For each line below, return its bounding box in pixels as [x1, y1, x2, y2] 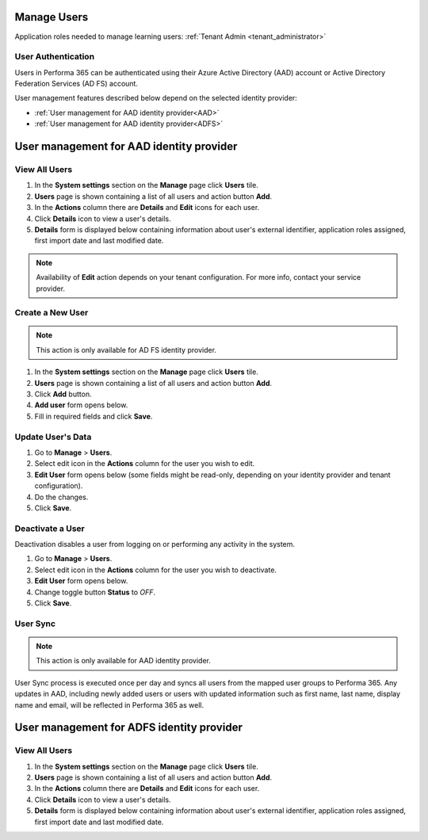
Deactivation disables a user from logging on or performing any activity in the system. [14, 540, 296, 549]
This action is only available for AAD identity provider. [36, 656, 212, 666]
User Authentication [14, 52, 95, 63]
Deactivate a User [14, 523, 85, 534]
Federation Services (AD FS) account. [14, 79, 139, 89]
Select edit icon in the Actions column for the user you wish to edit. [34, 459, 255, 468]
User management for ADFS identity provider [14, 721, 243, 735]
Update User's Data [14, 431, 92, 442]
